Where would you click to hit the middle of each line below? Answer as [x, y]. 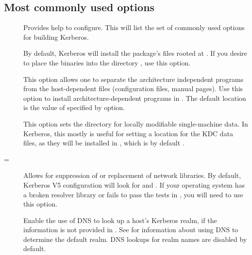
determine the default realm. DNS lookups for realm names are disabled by [135, 239]
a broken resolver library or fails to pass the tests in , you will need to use [133, 194]
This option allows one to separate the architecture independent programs [134, 79]
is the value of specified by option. [74, 107]
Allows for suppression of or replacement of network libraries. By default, [132, 175]
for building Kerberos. [56, 37]
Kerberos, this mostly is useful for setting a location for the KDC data [128, 133]
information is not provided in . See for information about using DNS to [131, 230]
